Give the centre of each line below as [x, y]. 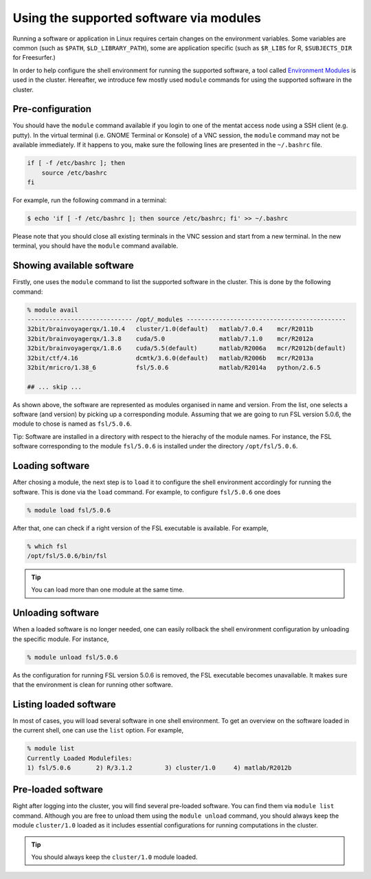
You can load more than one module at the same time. [108, 590]
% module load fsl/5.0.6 [69, 510]
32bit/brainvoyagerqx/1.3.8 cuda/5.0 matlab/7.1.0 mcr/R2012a [170, 338]
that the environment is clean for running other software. [93, 684]
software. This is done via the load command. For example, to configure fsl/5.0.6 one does [147, 492]
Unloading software [56, 613]
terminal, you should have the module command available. [95, 246]
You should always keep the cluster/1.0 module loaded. [114, 857]
